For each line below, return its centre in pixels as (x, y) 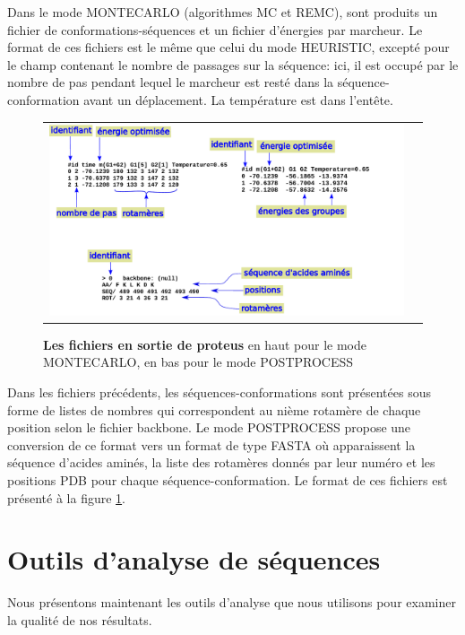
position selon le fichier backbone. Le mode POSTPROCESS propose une (209, 427)
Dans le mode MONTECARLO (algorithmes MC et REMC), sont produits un (223, 12)
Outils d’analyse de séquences (194, 559)
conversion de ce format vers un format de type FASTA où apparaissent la (211, 444)
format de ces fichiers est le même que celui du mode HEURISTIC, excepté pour (228, 47)
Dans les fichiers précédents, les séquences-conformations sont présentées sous (219, 392)
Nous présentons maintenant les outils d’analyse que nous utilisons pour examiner (232, 602)
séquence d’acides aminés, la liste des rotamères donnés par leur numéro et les (221, 462)
